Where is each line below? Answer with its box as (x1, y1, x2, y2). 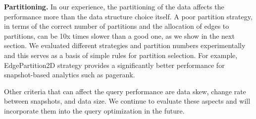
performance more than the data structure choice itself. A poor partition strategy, (4, 11, 253, 21)
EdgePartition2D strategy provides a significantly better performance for (4, 59, 225, 70)
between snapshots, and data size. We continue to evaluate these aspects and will (4, 96, 251, 106)
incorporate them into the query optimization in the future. (4, 105, 185, 116)
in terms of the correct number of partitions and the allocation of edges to (4, 21, 229, 31)
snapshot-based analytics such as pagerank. (4, 69, 135, 80)
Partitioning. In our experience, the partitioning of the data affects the (4, 1, 224, 11)
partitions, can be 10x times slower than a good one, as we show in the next (4, 30, 235, 41)
